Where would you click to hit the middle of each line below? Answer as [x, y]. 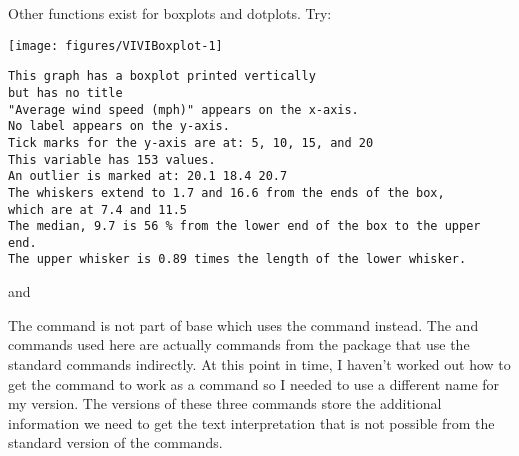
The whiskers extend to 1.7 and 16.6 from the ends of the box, [226, 192]
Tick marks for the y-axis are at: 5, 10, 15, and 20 [191, 142]
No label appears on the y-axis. [119, 126]
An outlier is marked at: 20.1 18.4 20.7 [148, 176]
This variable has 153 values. [112, 159]
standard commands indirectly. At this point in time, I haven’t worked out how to [259, 363]
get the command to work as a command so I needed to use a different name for [254, 383]
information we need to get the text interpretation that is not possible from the [251, 422]
